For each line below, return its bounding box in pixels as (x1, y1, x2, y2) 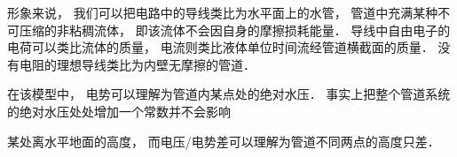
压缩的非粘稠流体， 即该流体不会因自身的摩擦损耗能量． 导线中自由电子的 (19, 20, 451, 39)
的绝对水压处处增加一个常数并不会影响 (7, 101, 231, 120)
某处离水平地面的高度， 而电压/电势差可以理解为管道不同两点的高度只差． (7, 131, 440, 150)
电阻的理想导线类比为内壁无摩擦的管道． (19, 55, 256, 73)
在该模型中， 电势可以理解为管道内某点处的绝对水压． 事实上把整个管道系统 (7, 85, 451, 103)
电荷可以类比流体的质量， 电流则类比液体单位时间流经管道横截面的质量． (7, 38, 434, 56)
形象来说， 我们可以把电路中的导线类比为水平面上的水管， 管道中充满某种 (7, 4, 438, 21)
